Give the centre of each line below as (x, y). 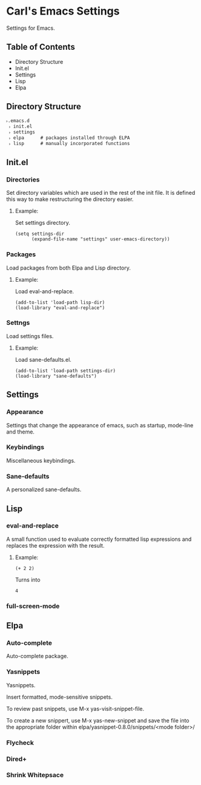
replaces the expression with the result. (55, 545)
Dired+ (17, 759)
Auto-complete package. (37, 656)
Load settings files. (30, 336)
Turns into (28, 579)
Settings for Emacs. (31, 28)
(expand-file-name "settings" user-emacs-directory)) (100, 239)
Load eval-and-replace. (44, 291)
